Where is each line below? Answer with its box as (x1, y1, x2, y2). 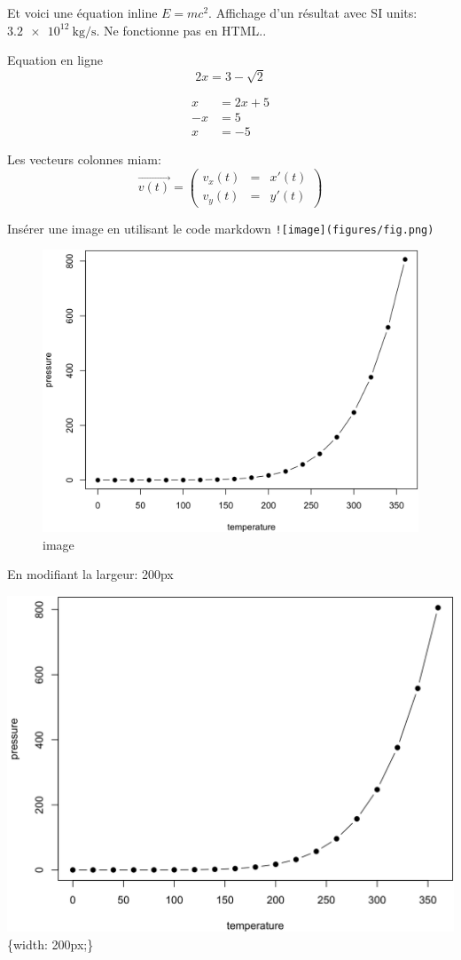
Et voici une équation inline (7, 4, 158, 21)
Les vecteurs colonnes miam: (7, 150, 161, 169)
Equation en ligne (7, 51, 103, 69)
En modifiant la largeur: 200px (7, 565, 174, 583)
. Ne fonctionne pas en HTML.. (96, 20, 267, 39)
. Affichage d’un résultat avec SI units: (208, 4, 418, 21)
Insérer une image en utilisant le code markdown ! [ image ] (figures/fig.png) (7, 218, 434, 237)
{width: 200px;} (7, 934, 94, 953)
